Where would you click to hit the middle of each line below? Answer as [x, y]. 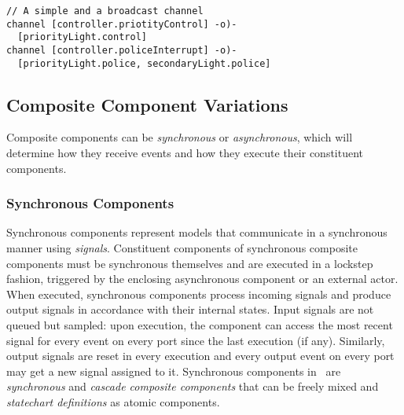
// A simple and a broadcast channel [105, 11]
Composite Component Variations [147, 104]
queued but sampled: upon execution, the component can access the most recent [200, 325]
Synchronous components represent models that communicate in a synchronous [197, 232]
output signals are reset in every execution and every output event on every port [200, 356]
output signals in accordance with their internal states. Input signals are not [190, 309]
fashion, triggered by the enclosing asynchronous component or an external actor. [202, 279]
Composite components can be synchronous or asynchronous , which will [180, 137]
